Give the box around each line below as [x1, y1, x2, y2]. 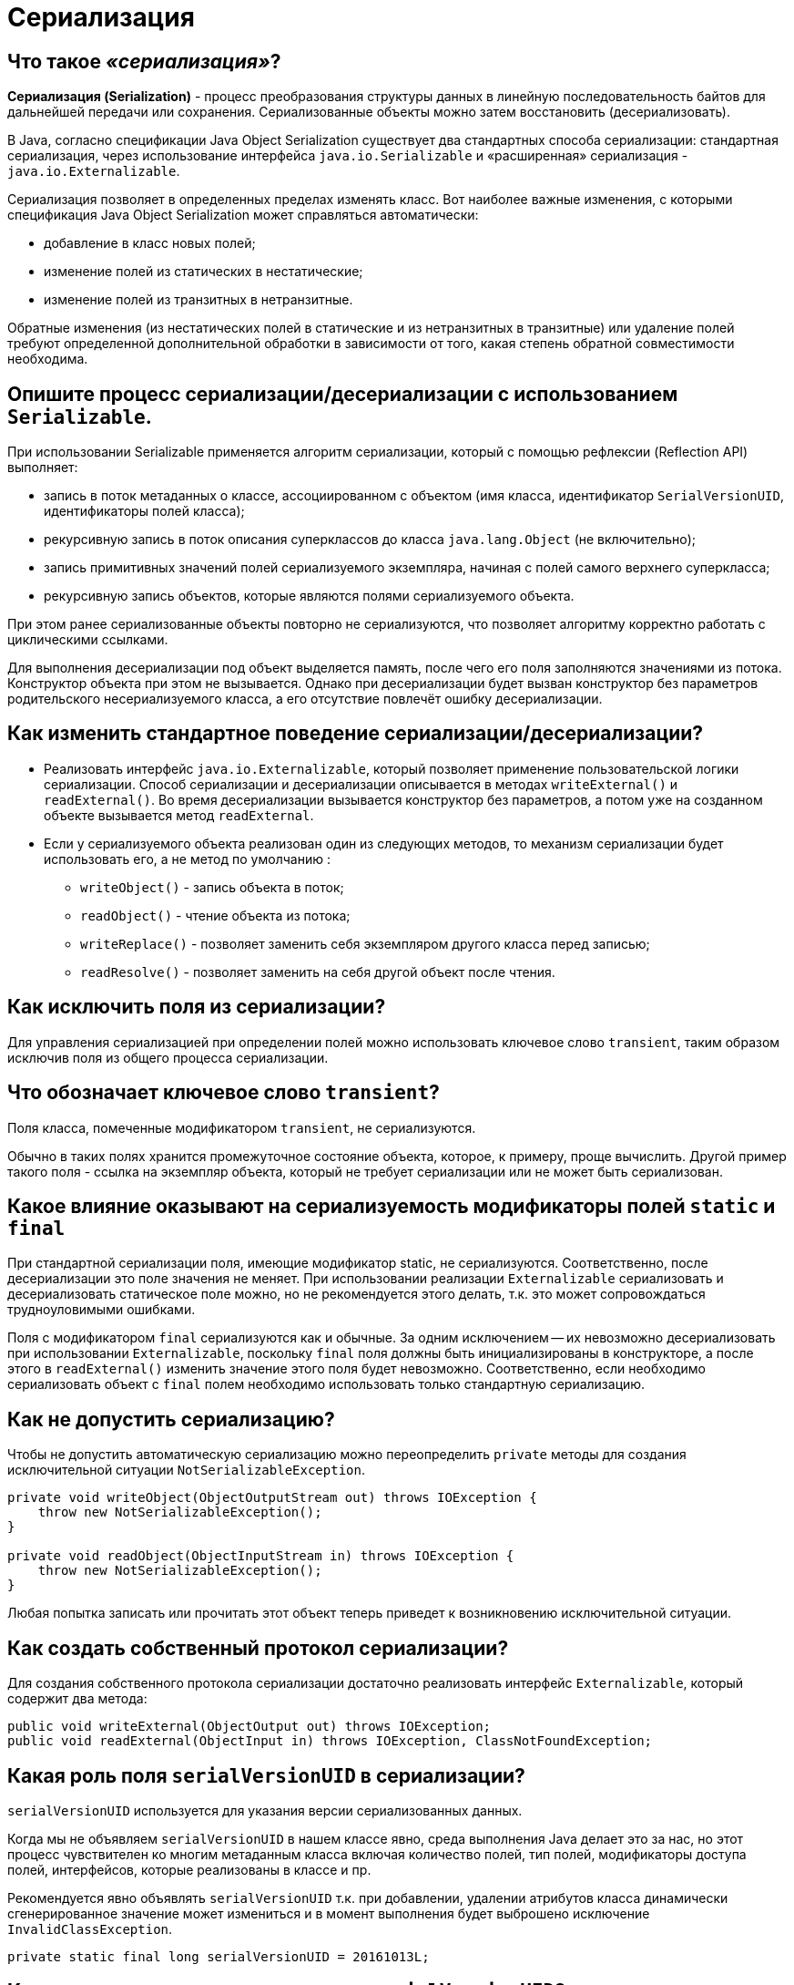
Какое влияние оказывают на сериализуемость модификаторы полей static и [7, 1194, 776, 1218]
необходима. [7, 351, 88, 367]
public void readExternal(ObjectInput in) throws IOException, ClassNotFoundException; [7, 1733, 653, 1749]
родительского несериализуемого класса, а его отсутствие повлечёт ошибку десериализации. [7, 691, 603, 707]
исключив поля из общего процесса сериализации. [7, 1049, 329, 1065]
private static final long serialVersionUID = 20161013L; [7, 1949, 430, 1964]
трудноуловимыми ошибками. [7, 1301, 196, 1318]
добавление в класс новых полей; [44, 235, 256, 252]
